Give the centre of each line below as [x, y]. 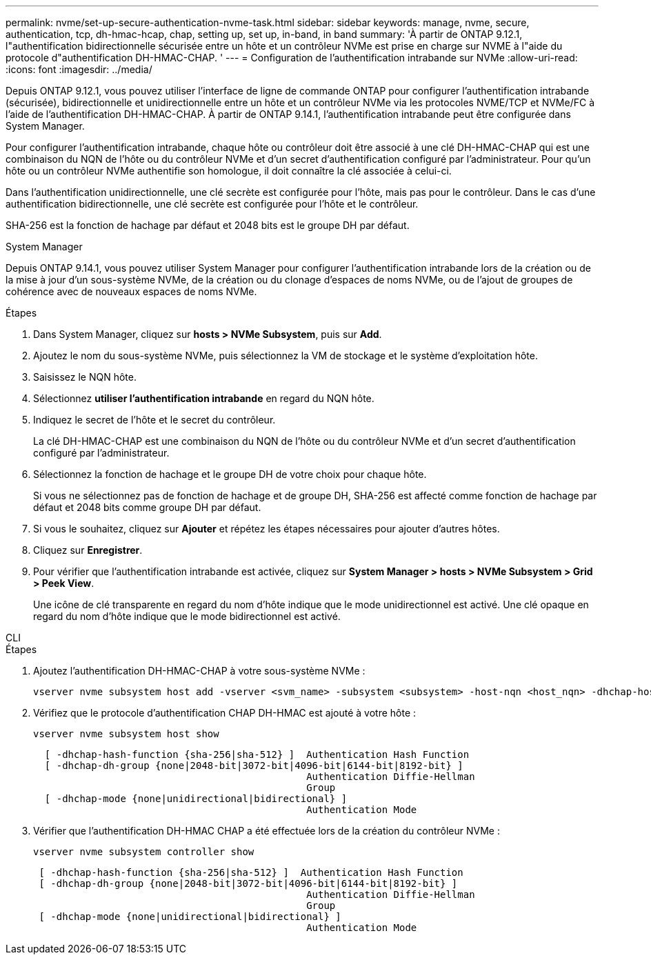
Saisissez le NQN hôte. [85, 377]
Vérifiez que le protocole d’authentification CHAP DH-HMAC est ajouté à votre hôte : [225, 713]
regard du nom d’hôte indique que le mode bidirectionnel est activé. [187, 616]
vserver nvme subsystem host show [126, 734]
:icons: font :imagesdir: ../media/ [79, 69]
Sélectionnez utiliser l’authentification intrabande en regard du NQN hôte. [204, 398]
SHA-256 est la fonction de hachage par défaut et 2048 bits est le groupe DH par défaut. [208, 225]
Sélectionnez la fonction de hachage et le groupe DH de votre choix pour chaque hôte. [230, 474]
